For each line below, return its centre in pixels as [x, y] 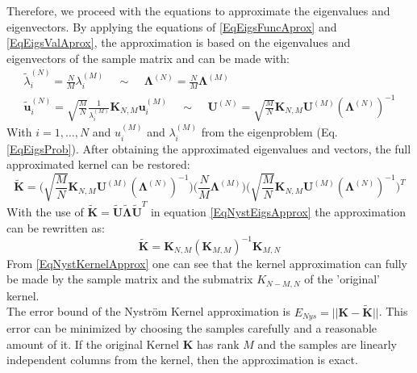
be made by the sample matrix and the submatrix [130, 279]
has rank [218, 344]
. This [393, 311]
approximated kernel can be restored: [98, 164]
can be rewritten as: [56, 227]
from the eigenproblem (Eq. [269, 132]
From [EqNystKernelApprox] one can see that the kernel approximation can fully [207, 263]
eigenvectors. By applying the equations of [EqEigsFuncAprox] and [172, 26]
